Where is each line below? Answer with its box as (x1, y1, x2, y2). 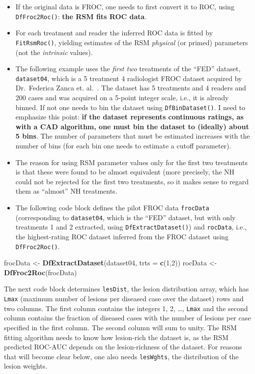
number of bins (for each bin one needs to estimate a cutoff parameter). (15, 140, 231, 150)
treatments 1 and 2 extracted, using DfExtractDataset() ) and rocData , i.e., (15, 222, 247, 232)
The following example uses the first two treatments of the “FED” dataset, (15, 63, 241, 74)
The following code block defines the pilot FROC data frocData (15, 202, 209, 212)
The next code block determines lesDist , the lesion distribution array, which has (4, 284, 249, 294)
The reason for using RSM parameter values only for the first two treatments (15, 157, 248, 167)
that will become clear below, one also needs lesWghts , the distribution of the (4, 351, 239, 361)
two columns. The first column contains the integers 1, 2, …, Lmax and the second (4, 303, 248, 313)
